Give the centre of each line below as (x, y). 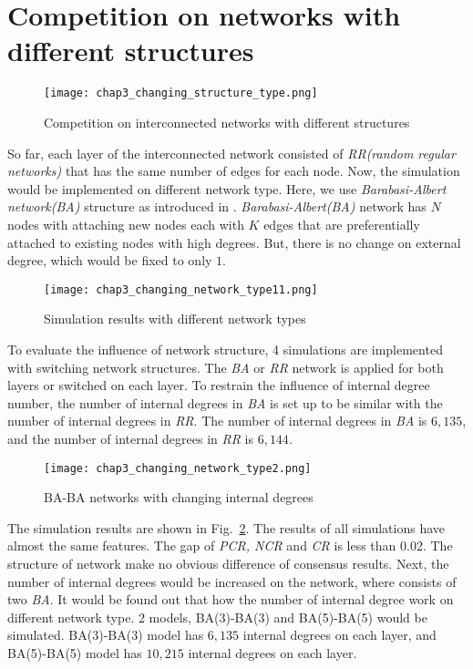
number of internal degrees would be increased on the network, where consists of (232, 581)
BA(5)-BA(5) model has (75, 652)
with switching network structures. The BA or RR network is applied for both (226, 367)
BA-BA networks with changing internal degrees (179, 497)
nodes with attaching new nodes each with (126, 224)
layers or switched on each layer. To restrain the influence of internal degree (219, 385)
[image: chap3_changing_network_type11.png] (181, 289)
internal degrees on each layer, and (339, 635)
